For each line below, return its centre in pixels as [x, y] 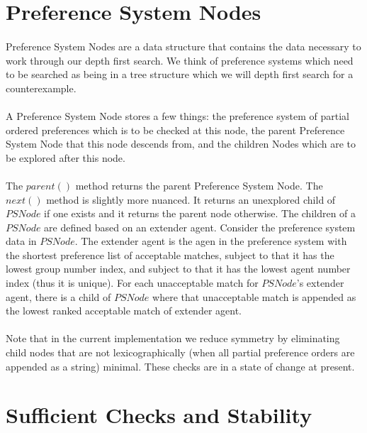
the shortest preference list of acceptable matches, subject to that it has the [170, 254]
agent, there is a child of [58, 296]
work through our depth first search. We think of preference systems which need [180, 60]
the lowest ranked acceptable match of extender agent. [124, 311]
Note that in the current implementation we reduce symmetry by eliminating [173, 338]
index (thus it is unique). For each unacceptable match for [132, 283]
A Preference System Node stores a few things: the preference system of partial [178, 115]
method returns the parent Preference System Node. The [199, 185]
